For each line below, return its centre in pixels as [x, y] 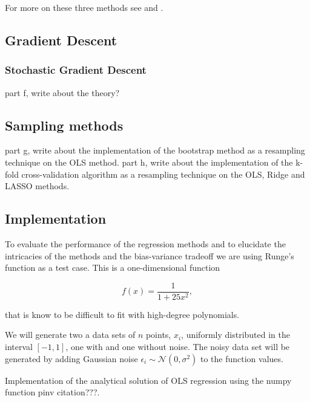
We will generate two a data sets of [70, 335]
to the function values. [242, 358]
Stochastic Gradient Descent [76, 70]
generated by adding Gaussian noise [71, 358]
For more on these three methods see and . [84, 7]
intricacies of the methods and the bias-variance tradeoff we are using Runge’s [150, 255]
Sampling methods [64, 125]
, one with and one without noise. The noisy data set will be [178, 346]
